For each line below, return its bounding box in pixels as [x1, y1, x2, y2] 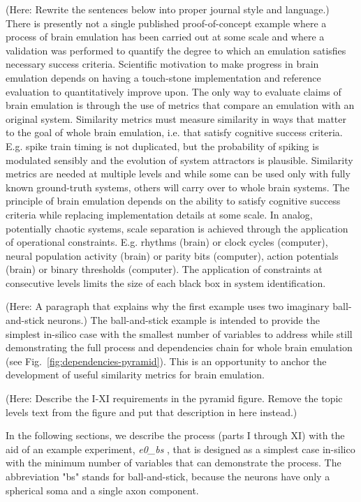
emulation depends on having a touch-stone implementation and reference [6, 70, 321, 84]
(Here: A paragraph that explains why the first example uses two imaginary [6, 299, 330, 313]
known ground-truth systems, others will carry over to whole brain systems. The [6, 179, 350, 194]
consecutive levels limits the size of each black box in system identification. [6, 275, 326, 290]
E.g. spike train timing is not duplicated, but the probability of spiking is [6, 138, 319, 153]
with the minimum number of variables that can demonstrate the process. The [6, 455, 341, 470]
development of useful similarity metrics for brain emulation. [6, 367, 265, 382]
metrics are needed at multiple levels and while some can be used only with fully [6, 166, 351, 181]
